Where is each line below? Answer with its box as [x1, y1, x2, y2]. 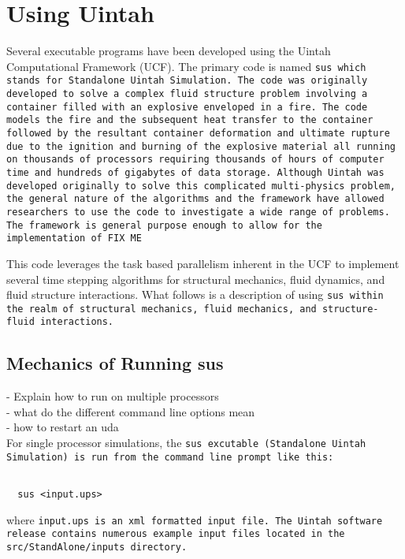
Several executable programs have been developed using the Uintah [6, 43, 331, 59]
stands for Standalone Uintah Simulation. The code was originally [6, 75, 368, 87]
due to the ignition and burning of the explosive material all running [6, 140, 396, 152]
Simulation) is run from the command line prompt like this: [6, 451, 334, 463]
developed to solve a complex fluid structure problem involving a [6, 88, 368, 100]
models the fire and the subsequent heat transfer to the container [6, 114, 373, 126]
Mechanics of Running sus [6, 351, 224, 375]
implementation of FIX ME [6, 233, 142, 244]
